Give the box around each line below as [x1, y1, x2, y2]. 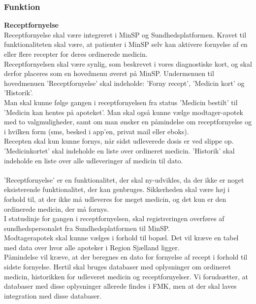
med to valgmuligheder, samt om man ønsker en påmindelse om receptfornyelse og [4, 116, 252, 127]
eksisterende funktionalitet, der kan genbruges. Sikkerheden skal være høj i [4, 184, 230, 194]
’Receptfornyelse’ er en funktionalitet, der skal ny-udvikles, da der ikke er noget [4, 174, 244, 185]
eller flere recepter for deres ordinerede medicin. [4, 49, 148, 59]
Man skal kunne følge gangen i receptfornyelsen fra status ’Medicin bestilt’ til [4, 97, 238, 107]
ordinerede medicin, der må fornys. [4, 203, 109, 214]
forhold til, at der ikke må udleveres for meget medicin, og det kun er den [4, 193, 226, 204]
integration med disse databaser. [4, 290, 102, 301]
